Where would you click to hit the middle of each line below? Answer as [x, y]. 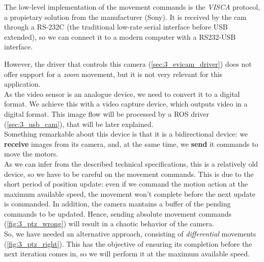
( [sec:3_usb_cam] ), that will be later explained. [79, 124]
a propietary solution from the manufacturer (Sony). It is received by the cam [125, 17]
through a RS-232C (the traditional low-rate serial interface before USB [116, 27]
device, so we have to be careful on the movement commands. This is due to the [129, 174]
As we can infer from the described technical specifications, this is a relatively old [131, 163]
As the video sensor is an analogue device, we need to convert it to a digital [122, 94]
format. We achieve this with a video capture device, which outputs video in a [126, 104]
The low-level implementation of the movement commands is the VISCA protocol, [132, 7]
